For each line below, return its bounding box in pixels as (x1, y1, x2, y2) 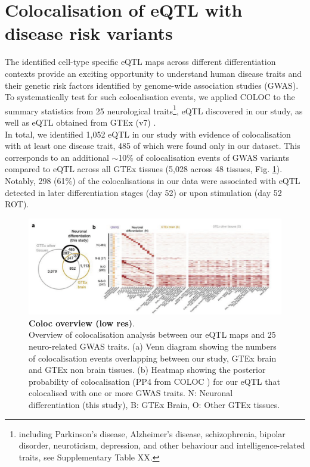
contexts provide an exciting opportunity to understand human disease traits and (5, 67, 302, 79)
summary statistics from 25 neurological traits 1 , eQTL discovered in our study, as (5, 102, 303, 117)
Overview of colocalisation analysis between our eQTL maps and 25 (29, 328, 276, 341)
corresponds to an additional (5, 151, 109, 163)
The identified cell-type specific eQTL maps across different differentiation (5, 55, 276, 68)
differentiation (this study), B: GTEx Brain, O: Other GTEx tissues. (29, 398, 280, 410)
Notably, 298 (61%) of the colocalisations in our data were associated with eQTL (5, 174, 300, 186)
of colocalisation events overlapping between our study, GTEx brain (29, 351, 277, 364)
